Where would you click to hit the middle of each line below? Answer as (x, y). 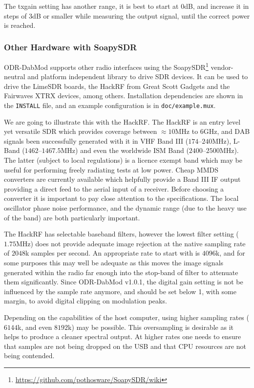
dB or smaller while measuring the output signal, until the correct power (141, 15)
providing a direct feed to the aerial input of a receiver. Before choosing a (114, 188)
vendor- (222, 67)
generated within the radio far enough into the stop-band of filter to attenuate (121, 272)
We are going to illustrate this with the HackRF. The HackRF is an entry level (122, 121)
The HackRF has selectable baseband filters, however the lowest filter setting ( (121, 234)
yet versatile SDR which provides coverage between (81, 131)
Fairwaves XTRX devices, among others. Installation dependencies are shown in (124, 96)
